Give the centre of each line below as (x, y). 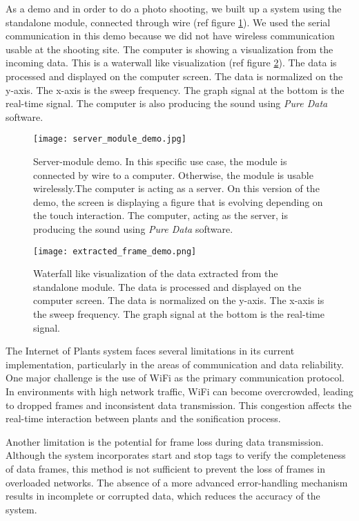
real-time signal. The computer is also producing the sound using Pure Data (167, 103)
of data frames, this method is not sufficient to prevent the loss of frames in (166, 468)
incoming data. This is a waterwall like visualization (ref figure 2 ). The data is (171, 63)
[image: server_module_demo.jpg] (110, 139)
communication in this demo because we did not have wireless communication (170, 36)
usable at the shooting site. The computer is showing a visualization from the (169, 49)
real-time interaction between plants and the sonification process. (143, 418)
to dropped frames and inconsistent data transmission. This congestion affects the (178, 405)
